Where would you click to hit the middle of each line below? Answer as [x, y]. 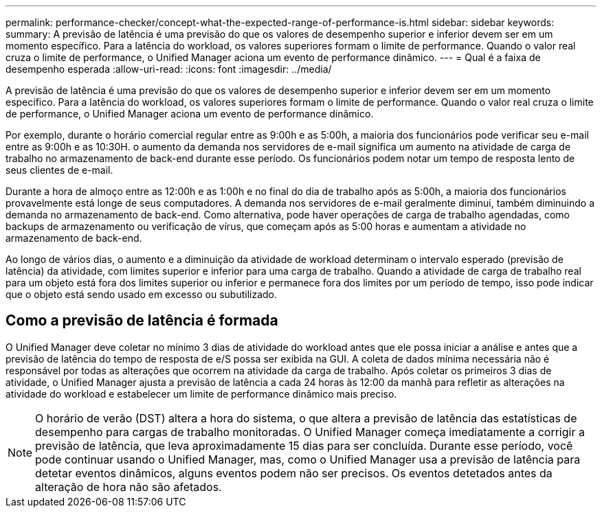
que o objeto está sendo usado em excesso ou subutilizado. [142, 294]
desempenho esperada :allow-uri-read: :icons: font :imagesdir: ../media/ [169, 69]
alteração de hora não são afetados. [129, 487]
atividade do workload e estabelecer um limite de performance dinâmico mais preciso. [201, 394]
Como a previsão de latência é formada [142, 321]
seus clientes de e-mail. [59, 170]
